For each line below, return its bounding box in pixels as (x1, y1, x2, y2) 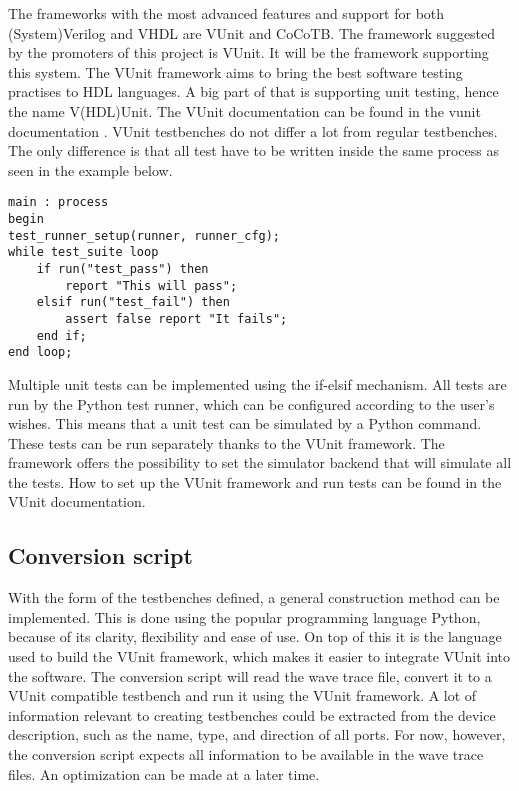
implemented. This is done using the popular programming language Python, (8, 606, 481, 627)
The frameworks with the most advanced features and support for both (8, 3, 445, 23)
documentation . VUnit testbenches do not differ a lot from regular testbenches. (8, 120, 498, 141)
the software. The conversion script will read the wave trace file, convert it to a (8, 665, 492, 686)
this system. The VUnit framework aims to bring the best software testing (8, 61, 463, 82)
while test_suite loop (8, 245, 159, 260)
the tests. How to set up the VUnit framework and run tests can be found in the (8, 471, 502, 492)
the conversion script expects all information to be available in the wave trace (8, 744, 484, 765)
